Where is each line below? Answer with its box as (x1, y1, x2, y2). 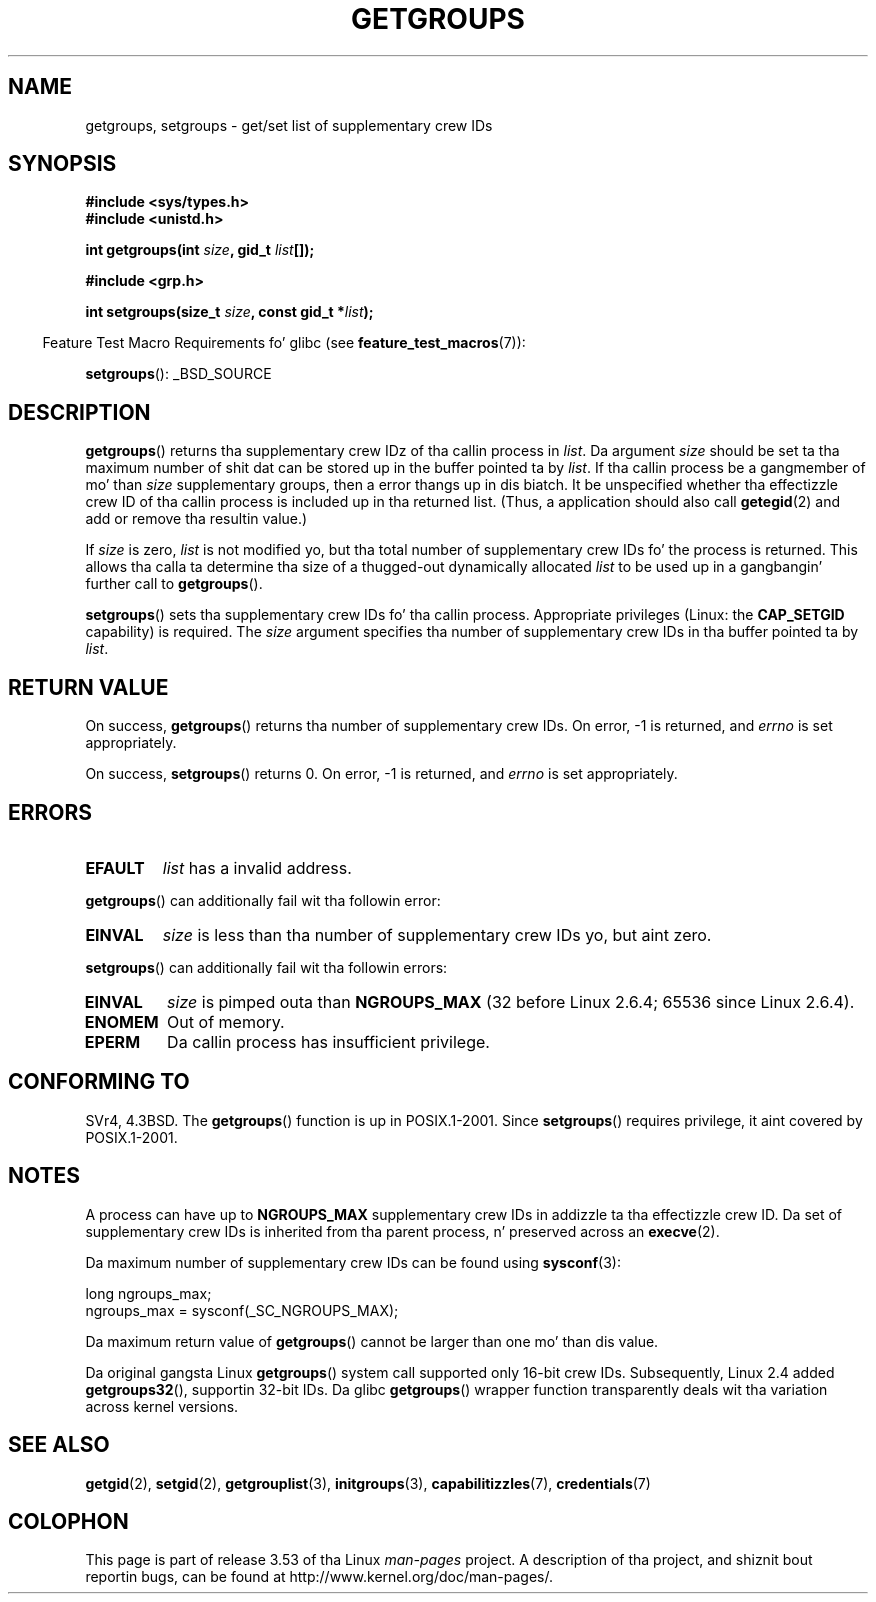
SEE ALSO (8, 1432, 110, 1458)
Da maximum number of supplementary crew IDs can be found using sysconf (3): (85, 1253, 621, 1271)
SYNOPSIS (8, 151, 117, 177)
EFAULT (85, 857, 145, 878)
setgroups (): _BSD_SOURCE (85, 365, 272, 383)
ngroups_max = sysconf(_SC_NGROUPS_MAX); (85, 1301, 399, 1319)
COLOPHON (8, 1508, 129, 1534)
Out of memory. (167, 1011, 285, 1032)
